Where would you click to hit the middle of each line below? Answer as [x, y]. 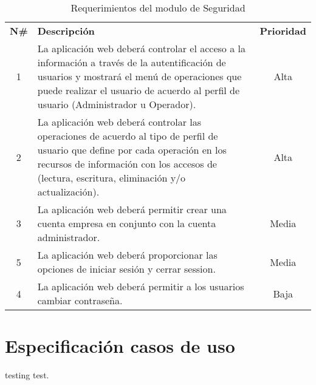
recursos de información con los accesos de [127, 164]
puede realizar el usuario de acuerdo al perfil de [139, 90]
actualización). [68, 192]
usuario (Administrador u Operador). [117, 104]
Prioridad [283, 31]
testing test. [27, 375]
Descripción [66, 31]
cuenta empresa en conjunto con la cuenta [127, 223]
